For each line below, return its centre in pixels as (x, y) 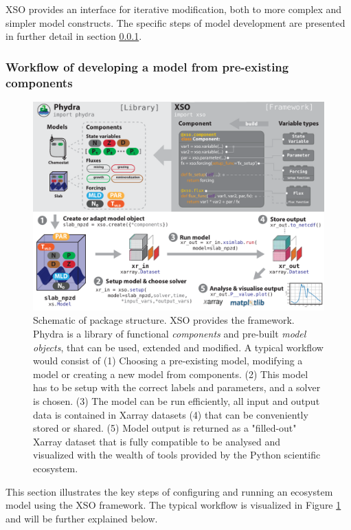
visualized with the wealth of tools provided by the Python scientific (177, 455)
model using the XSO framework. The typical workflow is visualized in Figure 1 (173, 505)
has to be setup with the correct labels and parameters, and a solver (177, 387)
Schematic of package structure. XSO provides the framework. (164, 320)
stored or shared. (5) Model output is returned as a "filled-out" (165, 428)
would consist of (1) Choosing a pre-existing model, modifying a (168, 361)
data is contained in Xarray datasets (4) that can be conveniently (171, 414)
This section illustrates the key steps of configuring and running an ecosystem (169, 491)
